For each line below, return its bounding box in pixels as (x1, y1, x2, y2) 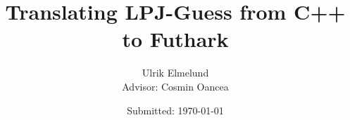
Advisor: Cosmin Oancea (122, 79, 229, 93)
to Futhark (122, 25, 229, 53)
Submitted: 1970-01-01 (127, 102, 224, 117)
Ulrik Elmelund (142, 65, 209, 80)
